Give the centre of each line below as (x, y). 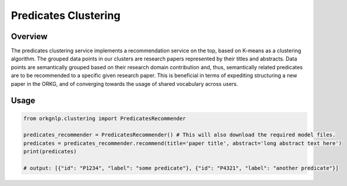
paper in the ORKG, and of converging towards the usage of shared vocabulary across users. (124, 84)
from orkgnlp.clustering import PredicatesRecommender (105, 118)
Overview (29, 36)
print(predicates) (50, 152)
